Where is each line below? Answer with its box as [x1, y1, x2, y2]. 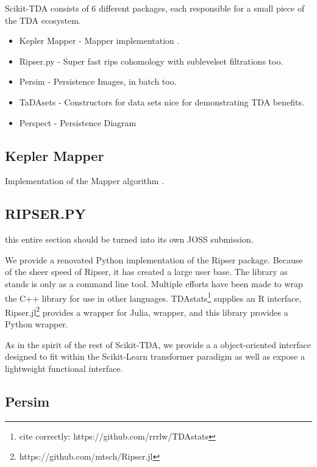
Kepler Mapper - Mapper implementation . [19, 34, 180, 47]
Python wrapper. [5, 318, 68, 330]
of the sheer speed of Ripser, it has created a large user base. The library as [5, 265, 288, 278]
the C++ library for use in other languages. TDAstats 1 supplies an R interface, [5, 290, 302, 304]
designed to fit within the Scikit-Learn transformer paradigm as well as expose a [5, 350, 305, 363]
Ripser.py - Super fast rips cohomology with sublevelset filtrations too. [19, 54, 283, 67]
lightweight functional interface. [5, 362, 123, 374]
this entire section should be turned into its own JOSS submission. [5, 233, 254, 246]
